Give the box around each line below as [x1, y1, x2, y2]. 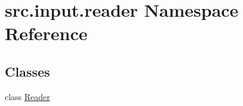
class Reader [5, 90, 50, 102]
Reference [5, 21, 88, 46]
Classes [5, 62, 50, 80]
